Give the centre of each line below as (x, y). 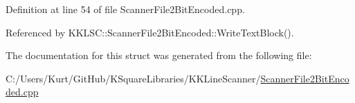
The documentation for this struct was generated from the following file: (159, 55)
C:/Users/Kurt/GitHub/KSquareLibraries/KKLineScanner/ (133, 78)
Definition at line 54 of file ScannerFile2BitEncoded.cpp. (125, 9)
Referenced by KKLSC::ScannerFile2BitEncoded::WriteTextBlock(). (150, 32)
